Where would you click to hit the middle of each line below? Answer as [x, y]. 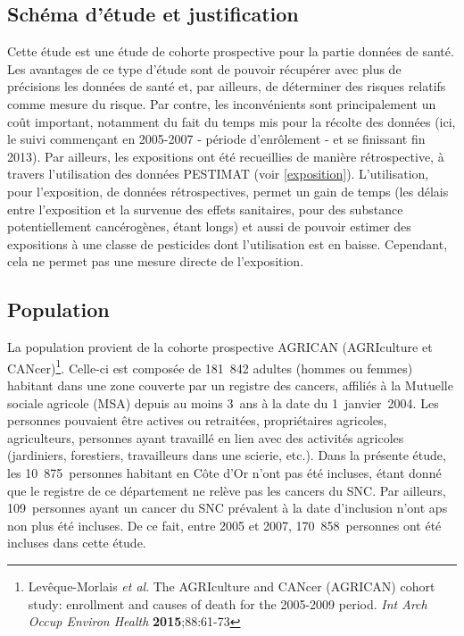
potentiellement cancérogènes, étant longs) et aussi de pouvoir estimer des [209, 226]
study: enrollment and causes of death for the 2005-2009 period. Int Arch [228, 603]
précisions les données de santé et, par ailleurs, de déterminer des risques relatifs [227, 86]
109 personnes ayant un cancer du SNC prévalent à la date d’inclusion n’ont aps [228, 508]
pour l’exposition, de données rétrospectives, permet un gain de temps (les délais [228, 191]
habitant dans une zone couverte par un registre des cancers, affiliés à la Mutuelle [230, 385]
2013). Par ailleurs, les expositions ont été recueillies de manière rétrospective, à [226, 156]
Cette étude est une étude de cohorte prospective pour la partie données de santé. [231, 51]
